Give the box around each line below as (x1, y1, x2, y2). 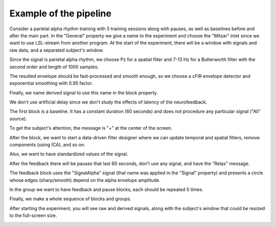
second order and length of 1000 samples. (9, 64, 99, 70)
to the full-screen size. (9, 213, 57, 219)
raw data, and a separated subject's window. (9, 47, 104, 53)
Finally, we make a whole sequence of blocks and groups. (9, 196, 131, 202)
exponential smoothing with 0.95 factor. (9, 80, 93, 87)
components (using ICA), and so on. (9, 141, 85, 148)
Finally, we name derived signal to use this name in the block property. (9, 90, 158, 96)
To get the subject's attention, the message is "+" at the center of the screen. (9, 125, 173, 131)
